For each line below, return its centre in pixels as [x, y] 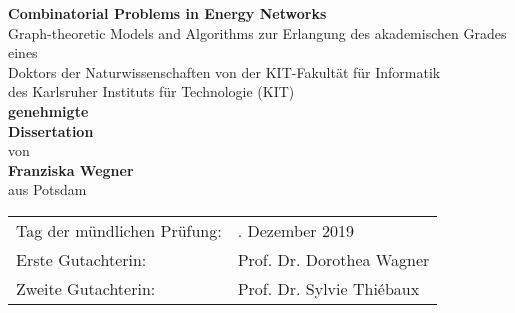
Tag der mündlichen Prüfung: [119, 230]
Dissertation [51, 130]
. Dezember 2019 [295, 230]
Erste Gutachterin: [81, 259]
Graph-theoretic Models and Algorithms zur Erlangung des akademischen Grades [257, 32]
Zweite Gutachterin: [86, 288]
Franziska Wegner [71, 169]
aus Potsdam [47, 189]
